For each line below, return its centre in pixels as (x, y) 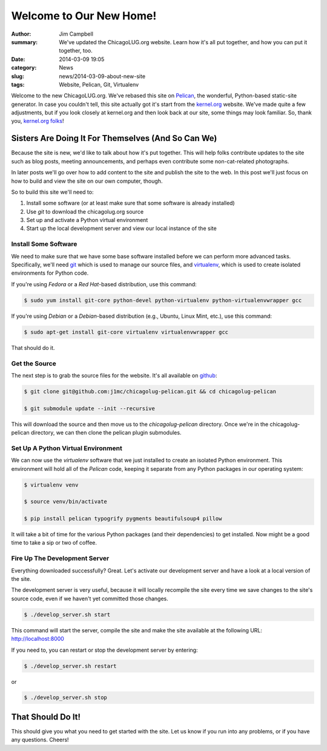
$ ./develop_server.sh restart (71, 666)
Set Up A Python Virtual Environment (67, 448)
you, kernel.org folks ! (38, 121)
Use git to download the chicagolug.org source (85, 211)
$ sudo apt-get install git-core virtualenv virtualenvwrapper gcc (126, 332)
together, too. (76, 51)
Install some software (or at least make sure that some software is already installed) (131, 203)
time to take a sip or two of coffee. (54, 543)
